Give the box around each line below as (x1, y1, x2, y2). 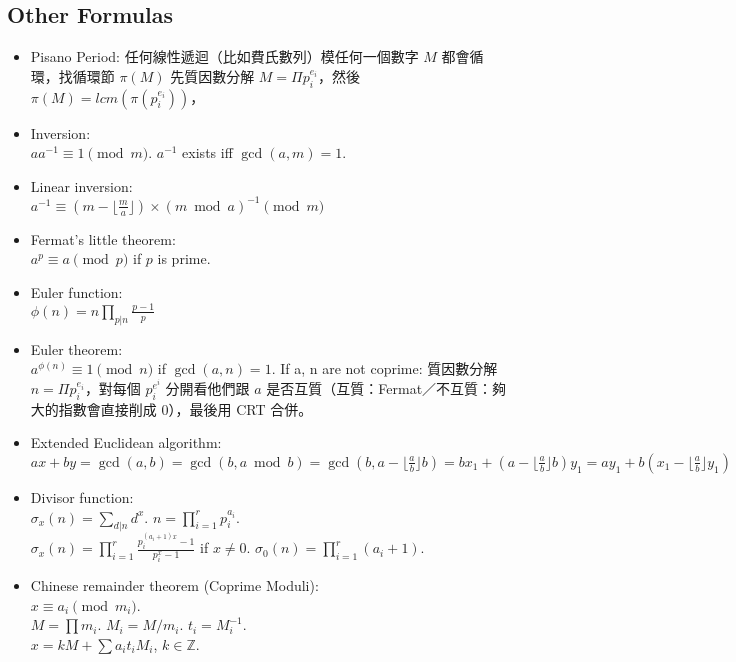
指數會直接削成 (58, 398, 157, 419)
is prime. (157, 248, 211, 269)
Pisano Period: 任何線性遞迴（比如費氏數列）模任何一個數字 (30, 46, 419, 67)
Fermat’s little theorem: (30, 228, 176, 249)
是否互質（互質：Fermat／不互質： (266, 377, 493, 398)
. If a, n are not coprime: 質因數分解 (271, 358, 498, 379)
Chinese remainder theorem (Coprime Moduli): (30, 575, 319, 596)
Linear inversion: (30, 175, 133, 196)
